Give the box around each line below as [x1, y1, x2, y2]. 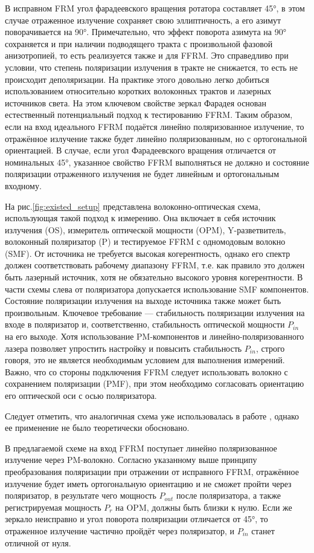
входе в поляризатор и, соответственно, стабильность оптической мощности [5, 318, 285, 331]
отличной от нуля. [5, 536, 71, 549]
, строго [255, 341, 285, 354]
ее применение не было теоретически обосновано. [5, 421, 190, 434]
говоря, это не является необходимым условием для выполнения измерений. [5, 354, 285, 366]
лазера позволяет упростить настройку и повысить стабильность [5, 341, 242, 354]
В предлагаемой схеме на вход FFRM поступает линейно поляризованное [5, 441, 277, 454]
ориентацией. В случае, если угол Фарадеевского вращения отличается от [5, 144, 276, 157]
